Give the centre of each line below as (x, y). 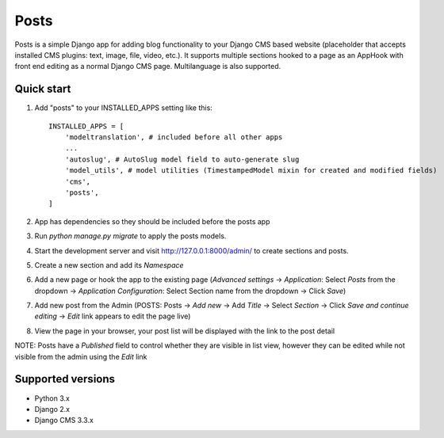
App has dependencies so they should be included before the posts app (152, 221)
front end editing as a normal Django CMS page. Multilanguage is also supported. (148, 67)
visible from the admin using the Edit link (81, 356)
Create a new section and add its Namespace (109, 265)
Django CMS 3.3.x (64, 421)
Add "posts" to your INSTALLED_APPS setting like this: (124, 108)
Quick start (43, 89)
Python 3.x (52, 398)
